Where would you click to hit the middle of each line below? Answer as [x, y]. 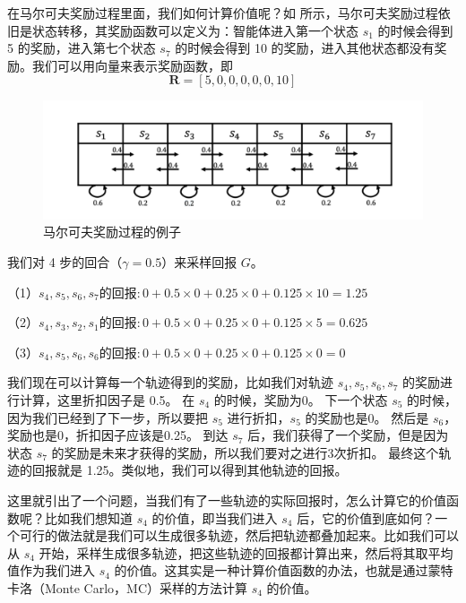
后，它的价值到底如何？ [366, 517]
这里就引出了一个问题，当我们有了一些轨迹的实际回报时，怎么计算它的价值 [227, 500]
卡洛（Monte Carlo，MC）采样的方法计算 [127, 587]
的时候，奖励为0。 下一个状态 [301, 400]
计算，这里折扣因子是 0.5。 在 [107, 400]
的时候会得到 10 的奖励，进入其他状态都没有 [305, 48]
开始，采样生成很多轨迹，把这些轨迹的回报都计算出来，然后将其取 [233, 552]
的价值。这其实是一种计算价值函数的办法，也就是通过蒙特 [284, 570]
